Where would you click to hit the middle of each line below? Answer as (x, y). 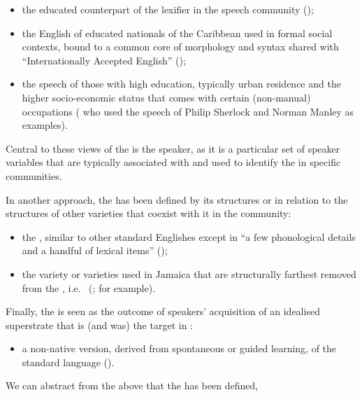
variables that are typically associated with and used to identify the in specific (173, 162)
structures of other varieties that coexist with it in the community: (149, 213)
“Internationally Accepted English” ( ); (104, 60)
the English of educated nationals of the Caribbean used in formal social (177, 33)
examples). (45, 125)
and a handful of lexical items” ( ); (95, 250)
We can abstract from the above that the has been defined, (132, 385)
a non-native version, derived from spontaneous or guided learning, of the (179, 348)
